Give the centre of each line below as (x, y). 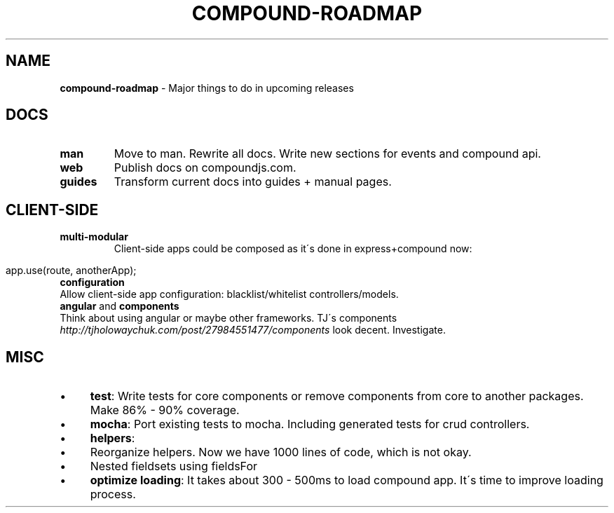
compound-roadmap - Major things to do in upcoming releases (207, 88)
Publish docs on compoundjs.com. (205, 168)
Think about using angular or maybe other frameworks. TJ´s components (228, 318)
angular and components (120, 306)
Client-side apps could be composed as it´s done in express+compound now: (293, 249)
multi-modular (94, 237)
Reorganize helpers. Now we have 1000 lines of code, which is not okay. (281, 452)
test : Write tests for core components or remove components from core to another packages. (337, 396)
